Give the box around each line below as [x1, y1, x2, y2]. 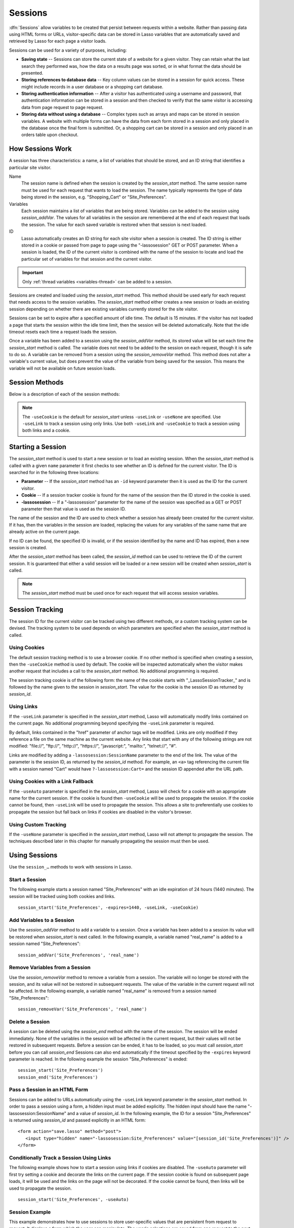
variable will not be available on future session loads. [9, 365, 116, 371]
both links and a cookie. [22, 427, 71, 433]
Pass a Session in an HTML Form [9, 1086, 88, 1093]
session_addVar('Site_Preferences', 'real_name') [18, 952, 140, 958]
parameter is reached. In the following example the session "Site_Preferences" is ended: [9, 1056, 188, 1062]
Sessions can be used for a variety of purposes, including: [9, 47, 127, 53]
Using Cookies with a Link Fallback [9, 778, 94, 785]
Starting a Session [9, 443, 66, 451]
